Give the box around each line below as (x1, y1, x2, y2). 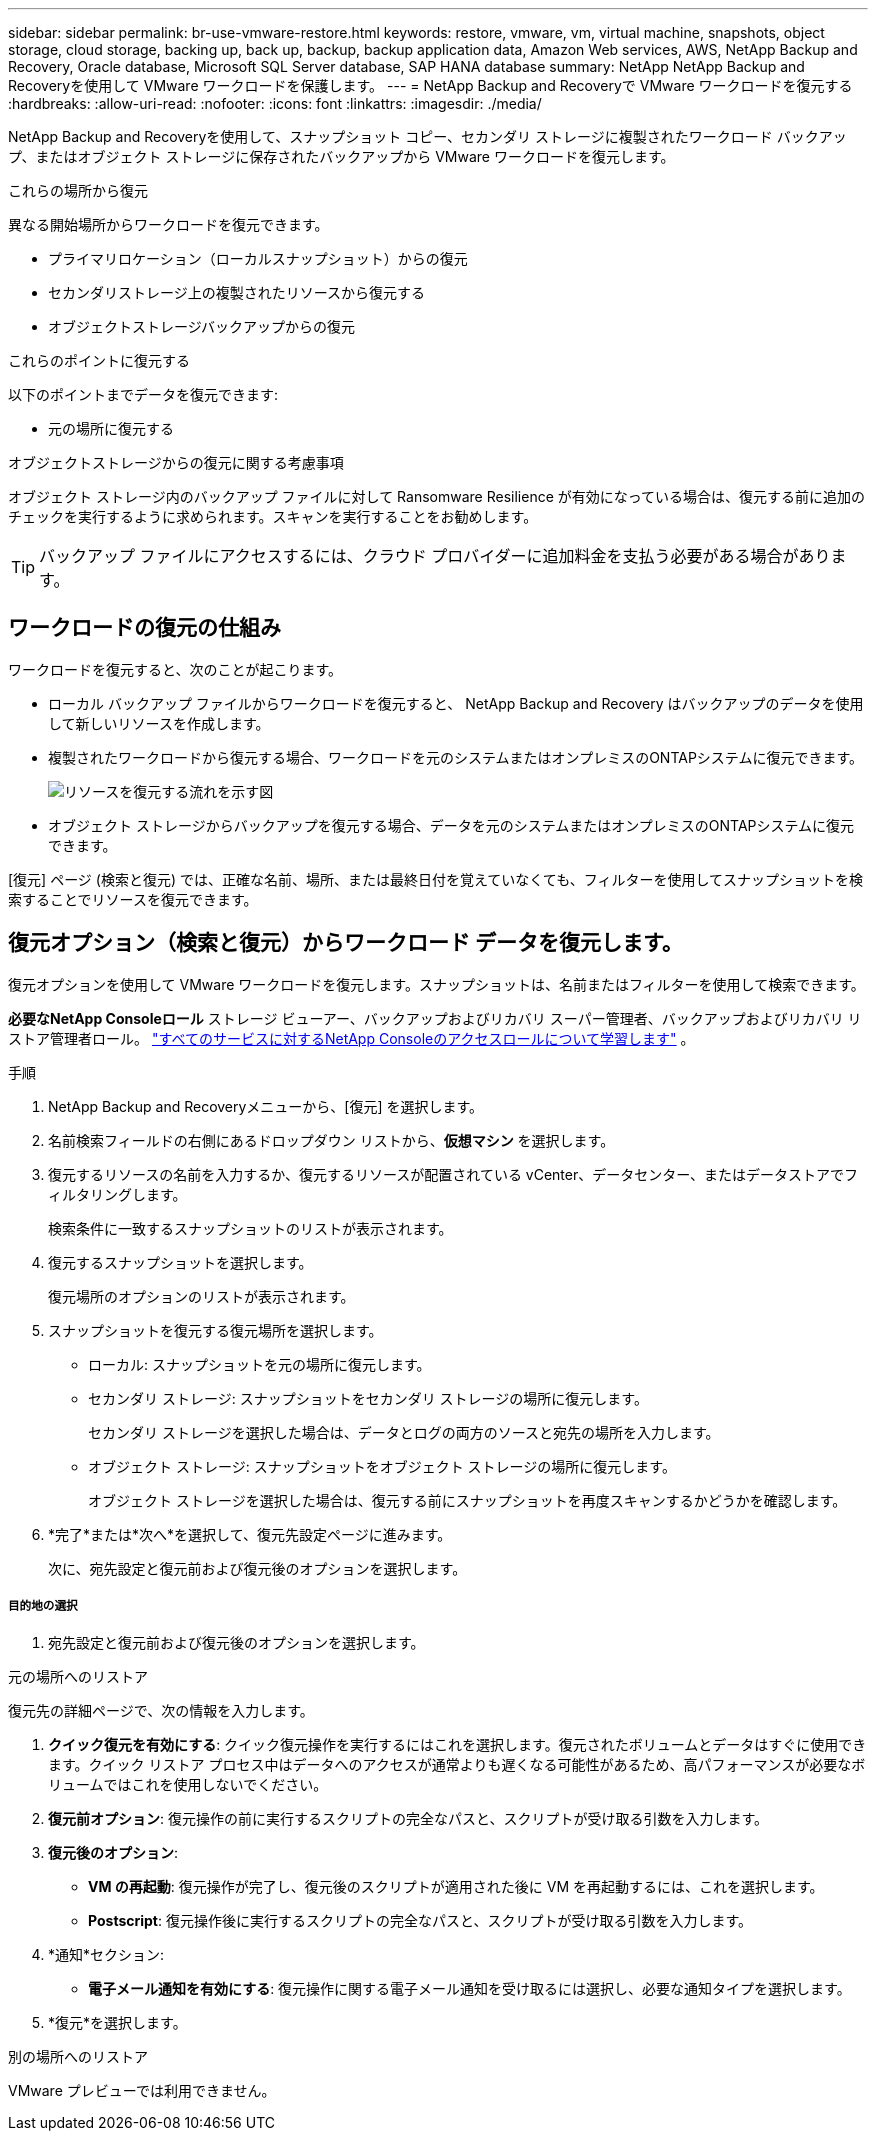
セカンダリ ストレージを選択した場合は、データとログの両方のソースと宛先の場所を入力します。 (88, 1423, 720, 1441)
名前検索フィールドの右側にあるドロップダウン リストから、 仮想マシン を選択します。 (48, 1131, 615, 1149)
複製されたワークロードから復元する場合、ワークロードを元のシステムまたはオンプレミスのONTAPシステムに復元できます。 (48, 748, 864, 766)
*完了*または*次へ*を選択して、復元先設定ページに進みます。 (48, 1525, 452, 1543)
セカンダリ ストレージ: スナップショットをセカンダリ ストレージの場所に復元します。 (88, 1389, 648, 1407)
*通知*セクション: (48, 1946, 165, 1964)
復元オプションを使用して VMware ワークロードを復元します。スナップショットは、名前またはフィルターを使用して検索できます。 (8, 975, 865, 993)
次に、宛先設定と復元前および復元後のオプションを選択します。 (48, 1559, 467, 1577)
